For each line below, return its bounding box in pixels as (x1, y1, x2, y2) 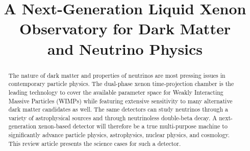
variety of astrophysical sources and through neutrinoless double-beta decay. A (8, 113, 217, 122)
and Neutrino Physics (47, 38, 203, 59)
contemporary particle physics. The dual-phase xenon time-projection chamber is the (8, 79, 234, 88)
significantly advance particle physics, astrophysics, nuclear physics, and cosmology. (8, 131, 230, 139)
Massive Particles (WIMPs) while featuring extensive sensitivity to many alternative (8, 96, 233, 105)
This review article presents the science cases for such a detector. (8, 139, 181, 147)
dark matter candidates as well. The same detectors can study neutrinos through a (8, 105, 229, 114)
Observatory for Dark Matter (19, 18, 231, 39)
